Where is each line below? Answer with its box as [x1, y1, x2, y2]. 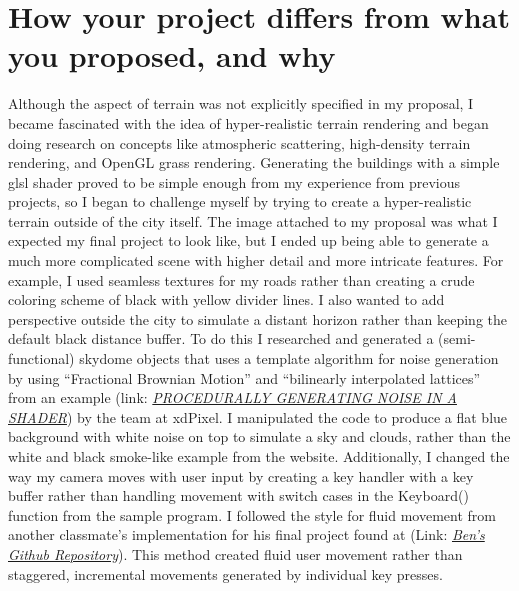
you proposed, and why [8, 35, 336, 76]
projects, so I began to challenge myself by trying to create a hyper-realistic [8, 191, 472, 212]
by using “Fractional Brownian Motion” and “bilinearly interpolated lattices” [8, 367, 481, 388]
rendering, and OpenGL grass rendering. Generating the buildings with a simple [8, 152, 500, 173]
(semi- [438, 328, 476, 349]
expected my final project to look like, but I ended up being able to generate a [8, 230, 489, 251]
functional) [8, 348, 75, 369]
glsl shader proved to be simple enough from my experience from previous [8, 171, 461, 192]
